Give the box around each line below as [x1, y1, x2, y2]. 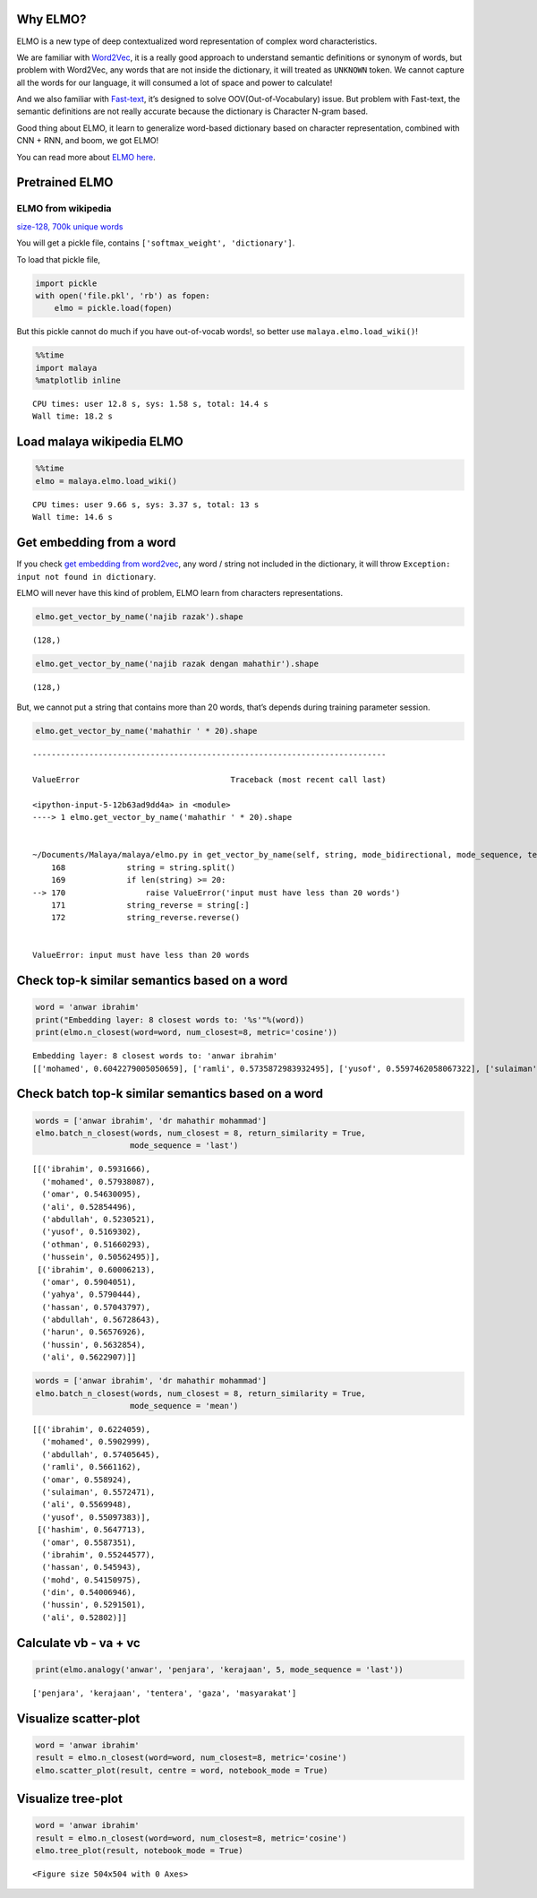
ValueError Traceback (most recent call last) [32, 775, 387, 784]
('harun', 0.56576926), [41, 1327, 147, 1337]
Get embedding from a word [16, 535, 176, 550]
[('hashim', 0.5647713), [37, 1524, 147, 1535]
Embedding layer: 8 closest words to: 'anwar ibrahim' [32, 1051, 278, 1061]
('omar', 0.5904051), [41, 1277, 137, 1287]
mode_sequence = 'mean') [130, 1401, 239, 1411]
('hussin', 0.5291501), [41, 1600, 147, 1610]
